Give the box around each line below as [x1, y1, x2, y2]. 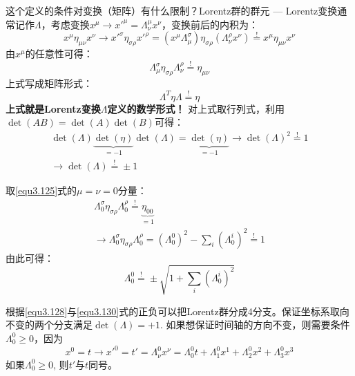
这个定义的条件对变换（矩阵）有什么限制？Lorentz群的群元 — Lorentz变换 [6, 3, 338, 17]
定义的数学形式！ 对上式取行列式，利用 [107, 101, 285, 115]
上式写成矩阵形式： [6, 75, 93, 90]
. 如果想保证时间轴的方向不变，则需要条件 [160, 317, 350, 332]
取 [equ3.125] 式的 [6, 183, 77, 198]
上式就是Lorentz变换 [6, 101, 101, 115]
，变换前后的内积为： [161, 17, 258, 31]
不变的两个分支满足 [6, 317, 93, 332]
